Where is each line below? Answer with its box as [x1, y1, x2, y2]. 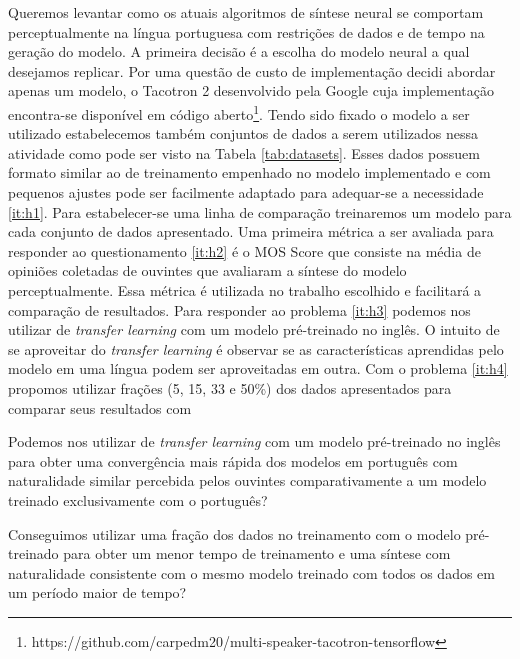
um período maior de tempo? [8, 582, 187, 603]
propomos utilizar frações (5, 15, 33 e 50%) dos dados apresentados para [8, 377, 452, 398]
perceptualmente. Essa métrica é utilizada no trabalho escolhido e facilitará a [8, 279, 482, 300]
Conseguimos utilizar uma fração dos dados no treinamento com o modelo [8, 523, 461, 544]
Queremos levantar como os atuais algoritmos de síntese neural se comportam [8, 2, 484, 22]
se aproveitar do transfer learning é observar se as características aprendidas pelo [8, 338, 504, 359]
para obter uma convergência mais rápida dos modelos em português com [8, 450, 458, 471]
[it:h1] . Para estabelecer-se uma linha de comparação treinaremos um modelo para [8, 201, 512, 222]
